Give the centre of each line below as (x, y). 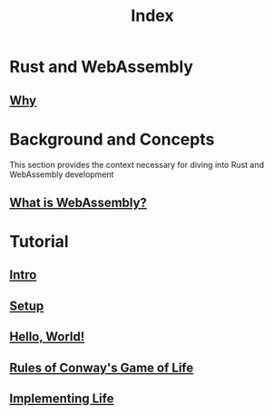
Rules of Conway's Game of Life (102, 367)
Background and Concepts (112, 139)
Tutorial (39, 242)
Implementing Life (62, 399)
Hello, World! (47, 337)
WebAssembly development (62, 174)
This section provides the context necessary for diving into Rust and (137, 164)
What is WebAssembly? (78, 202)
